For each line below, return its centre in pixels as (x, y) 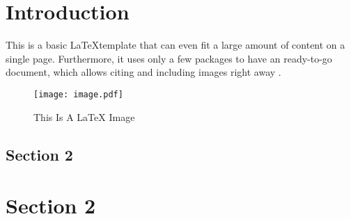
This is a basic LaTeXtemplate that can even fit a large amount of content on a (175, 45)
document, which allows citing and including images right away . (143, 72)
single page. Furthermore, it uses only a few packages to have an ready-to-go (169, 58)
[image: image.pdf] (78, 94)
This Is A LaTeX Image (84, 116)
